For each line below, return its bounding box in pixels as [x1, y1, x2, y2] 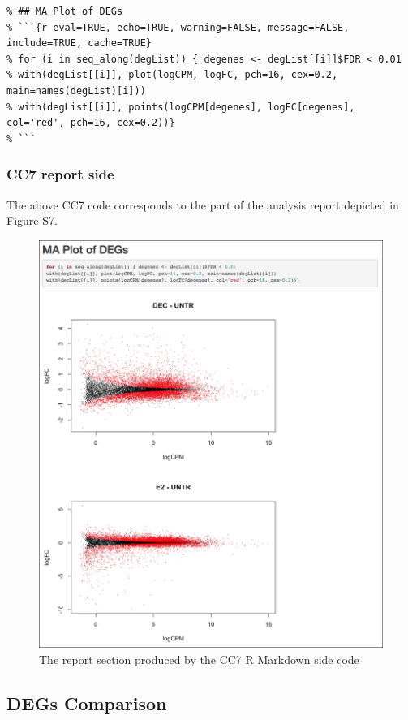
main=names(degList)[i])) [6, 84, 146, 97]
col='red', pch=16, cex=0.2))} [6, 117, 175, 129]
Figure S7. [6, 212, 58, 229]
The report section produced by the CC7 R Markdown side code [39, 650, 359, 667]
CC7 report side [6, 164, 114, 184]
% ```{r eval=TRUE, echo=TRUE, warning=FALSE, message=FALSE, [6, 21, 350, 33]
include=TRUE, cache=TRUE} [6, 37, 152, 50]
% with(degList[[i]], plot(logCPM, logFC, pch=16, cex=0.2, [6, 69, 338, 81]
